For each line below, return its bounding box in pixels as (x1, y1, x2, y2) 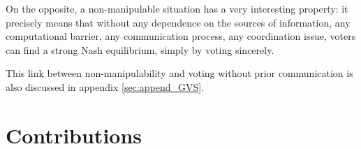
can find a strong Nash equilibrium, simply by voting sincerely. (6, 42, 274, 57)
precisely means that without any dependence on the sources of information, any (6, 15, 351, 29)
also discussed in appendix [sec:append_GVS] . (6, 79, 205, 94)
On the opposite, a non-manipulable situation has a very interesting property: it (6, 1, 348, 15)
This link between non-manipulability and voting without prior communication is (6, 66, 353, 80)
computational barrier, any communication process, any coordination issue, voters (6, 29, 356, 43)
